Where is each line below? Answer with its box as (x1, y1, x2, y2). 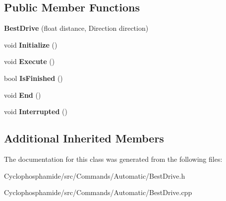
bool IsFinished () (4, 72, 63, 83)
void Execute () (4, 56, 55, 67)
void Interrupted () (4, 106, 67, 117)
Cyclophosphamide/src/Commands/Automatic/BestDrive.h (4, 170, 185, 181)
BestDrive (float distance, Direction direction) (4, 23, 149, 33)
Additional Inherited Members (4, 131, 164, 146)
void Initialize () (4, 39, 57, 50)
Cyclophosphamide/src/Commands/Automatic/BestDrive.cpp (4, 187, 192, 198)
